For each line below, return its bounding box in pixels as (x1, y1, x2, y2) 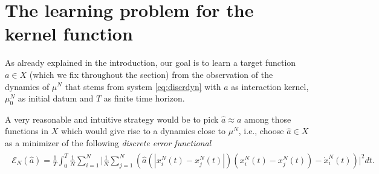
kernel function (5, 21, 133, 46)
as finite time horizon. (103, 92, 185, 105)
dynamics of (5, 80, 50, 92)
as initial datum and (18, 92, 94, 105)
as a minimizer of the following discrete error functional (5, 137, 212, 149)
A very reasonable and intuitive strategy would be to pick (5, 112, 219, 125)
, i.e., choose (238, 124, 284, 137)
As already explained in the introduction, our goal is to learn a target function (5, 56, 296, 69)
